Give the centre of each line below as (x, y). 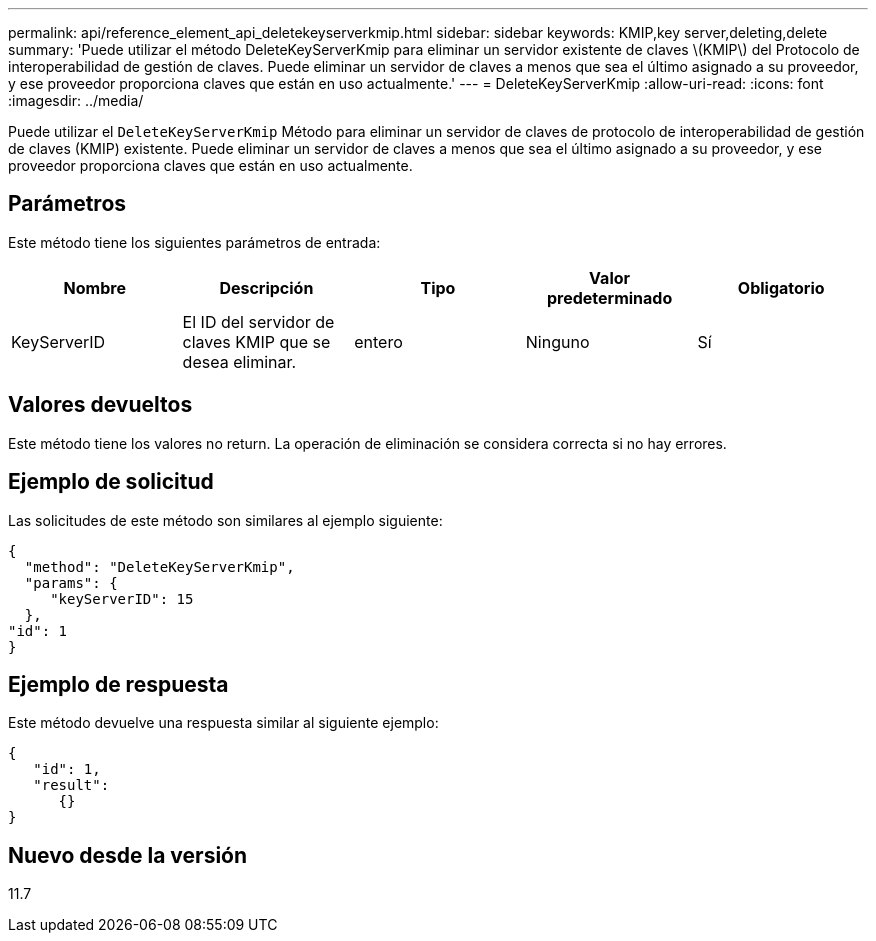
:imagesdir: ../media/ (76, 100)
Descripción (266, 287)
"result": (71, 785)
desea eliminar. (239, 361)
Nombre (94, 287)
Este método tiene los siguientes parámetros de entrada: (194, 242)
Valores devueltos (100, 405)
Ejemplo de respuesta (118, 684)
